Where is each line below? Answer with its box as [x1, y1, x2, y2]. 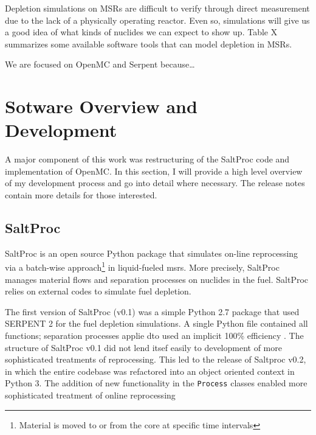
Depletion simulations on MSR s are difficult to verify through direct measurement [5, 2, 310, 14]
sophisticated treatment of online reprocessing [5, 389, 176, 402]
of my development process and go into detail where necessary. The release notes [5, 176, 305, 189]
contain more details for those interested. [5, 189, 157, 201]
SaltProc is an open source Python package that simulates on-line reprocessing [5, 246, 298, 259]
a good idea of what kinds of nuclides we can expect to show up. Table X [5, 26, 278, 38]
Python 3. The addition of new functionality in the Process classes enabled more [5, 377, 307, 389]
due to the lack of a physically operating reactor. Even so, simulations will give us [5, 13, 310, 26]
